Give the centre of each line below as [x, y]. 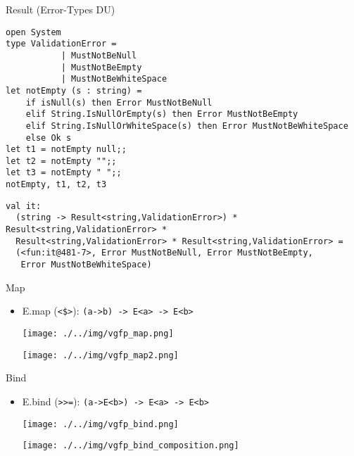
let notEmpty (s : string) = [74, 90]
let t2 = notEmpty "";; [61, 161]
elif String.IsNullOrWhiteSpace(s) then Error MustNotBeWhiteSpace [187, 126]
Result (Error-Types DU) [61, 9]
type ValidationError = [61, 44]
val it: [24, 206]
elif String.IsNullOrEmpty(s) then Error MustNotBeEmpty [162, 114]
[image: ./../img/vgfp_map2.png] [100, 355]
